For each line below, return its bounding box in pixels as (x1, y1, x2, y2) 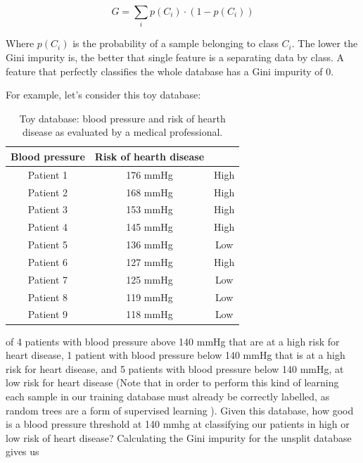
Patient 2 (27, 184, 68, 199)
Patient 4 (27, 220, 68, 234)
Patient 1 (27, 167, 68, 182)
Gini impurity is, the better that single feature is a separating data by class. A (6, 49, 344, 64)
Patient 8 (27, 289, 68, 304)
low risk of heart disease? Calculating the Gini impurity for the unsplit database (6, 430, 352, 445)
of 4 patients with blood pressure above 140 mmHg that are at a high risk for (6, 334, 340, 348)
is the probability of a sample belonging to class (72, 36, 279, 51)
